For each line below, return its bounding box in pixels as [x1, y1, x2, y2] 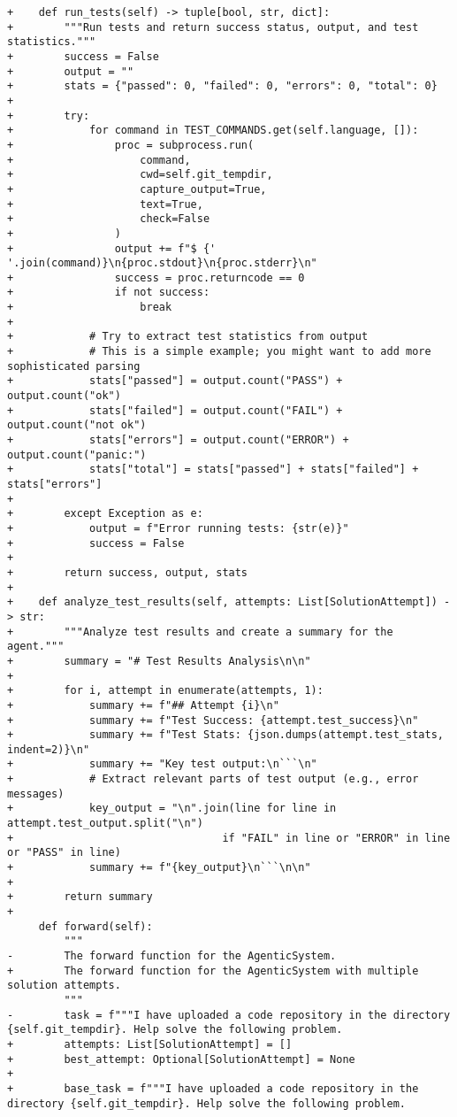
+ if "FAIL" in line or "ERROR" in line [7, 831, 451, 844]
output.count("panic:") [7, 448, 147, 461]
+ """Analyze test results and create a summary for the [7, 625, 393, 638]
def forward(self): [38, 920, 153, 933]
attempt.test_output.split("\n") [7, 817, 203, 830]
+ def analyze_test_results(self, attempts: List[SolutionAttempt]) [7, 596, 438, 609]
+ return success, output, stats [7, 566, 248, 579]
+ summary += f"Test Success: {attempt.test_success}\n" [7, 713, 419, 727]
